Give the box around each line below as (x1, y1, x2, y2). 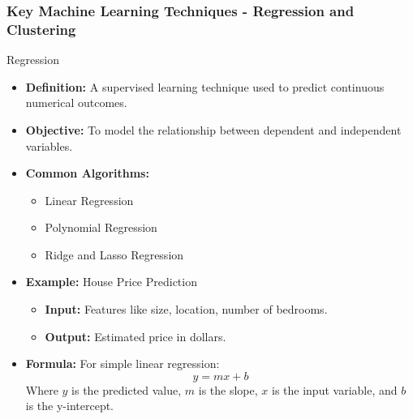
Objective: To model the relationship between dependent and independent (25, 121, 402, 138)
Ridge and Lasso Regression (45, 246, 184, 263)
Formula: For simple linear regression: (25, 355, 220, 372)
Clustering (6, 19, 76, 39)
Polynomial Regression (45, 219, 157, 236)
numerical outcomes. (25, 94, 127, 111)
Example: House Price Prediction (25, 273, 197, 290)
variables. (25, 137, 73, 154)
